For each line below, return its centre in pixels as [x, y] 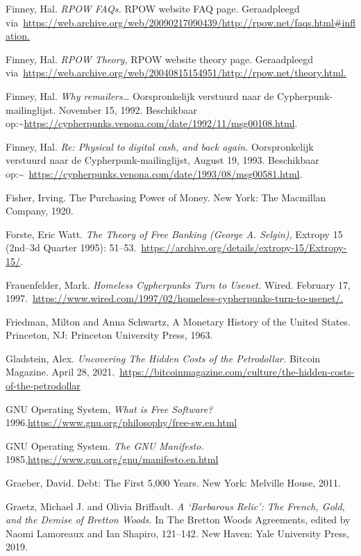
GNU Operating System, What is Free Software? [109, 408]
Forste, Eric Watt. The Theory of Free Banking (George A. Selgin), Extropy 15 [174, 234]
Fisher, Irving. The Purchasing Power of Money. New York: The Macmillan [166, 197]
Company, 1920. [40, 211]
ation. [18, 36]
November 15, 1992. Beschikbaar [128, 109]
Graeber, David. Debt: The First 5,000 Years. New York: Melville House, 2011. [173, 483]
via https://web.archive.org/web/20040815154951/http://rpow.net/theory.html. [176, 73]
